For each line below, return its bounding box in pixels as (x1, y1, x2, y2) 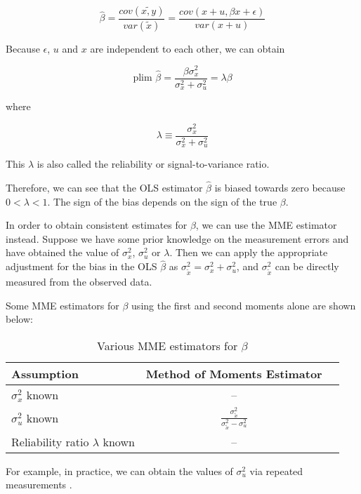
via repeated (249, 463, 303, 478)
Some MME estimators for (6, 298, 119, 312)
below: (6, 312, 33, 326)
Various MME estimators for (97, 337, 238, 354)
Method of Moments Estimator (145, 365, 322, 382)
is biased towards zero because (214, 180, 346, 195)
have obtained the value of (6, 245, 119, 260)
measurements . (6, 477, 72, 492)
